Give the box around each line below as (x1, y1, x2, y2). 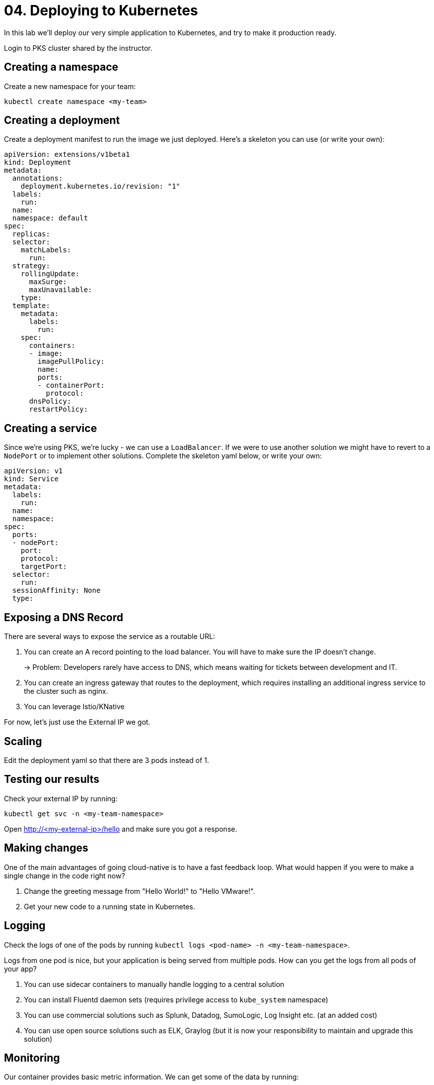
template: (12, 302, 50, 310)
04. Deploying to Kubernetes (4, 2, 198, 19)
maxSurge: (29, 278, 67, 286)
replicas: (12, 230, 50, 238)
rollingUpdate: (20, 270, 80, 278)
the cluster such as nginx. (24, 687, 108, 696)
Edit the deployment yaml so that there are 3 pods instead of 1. (4, 756, 209, 764)
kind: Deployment (4, 158, 71, 167)
